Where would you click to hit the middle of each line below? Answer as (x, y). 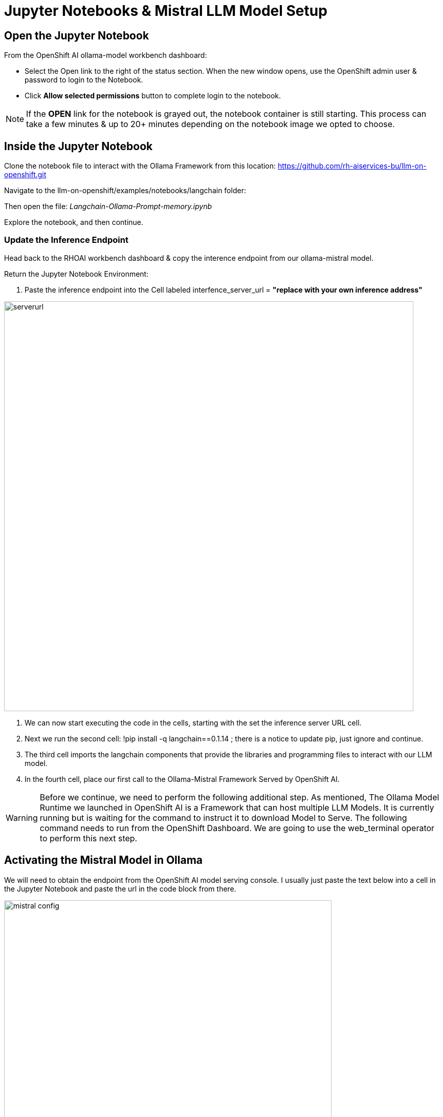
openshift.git (25, 175)
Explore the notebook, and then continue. (74, 222)
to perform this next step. (88, 838)
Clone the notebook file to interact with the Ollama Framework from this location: (140, 166)
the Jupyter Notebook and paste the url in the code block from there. (120, 888)
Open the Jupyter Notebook (77, 35)
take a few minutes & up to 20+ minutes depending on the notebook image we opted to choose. (211, 124)
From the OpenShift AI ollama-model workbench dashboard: (106, 55)
